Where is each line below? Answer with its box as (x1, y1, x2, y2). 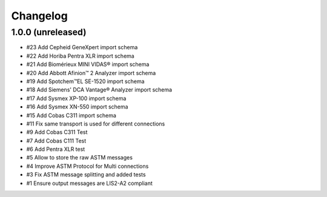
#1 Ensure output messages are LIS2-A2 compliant (26, 179, 153, 187)
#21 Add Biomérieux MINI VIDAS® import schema (26, 61, 150, 68)
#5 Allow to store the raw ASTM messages (26, 154, 133, 161)
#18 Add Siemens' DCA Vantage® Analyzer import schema (26, 86, 173, 93)
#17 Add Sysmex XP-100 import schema (26, 95, 127, 102)
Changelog (11, 9, 68, 22)
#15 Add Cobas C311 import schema (26, 112, 116, 119)
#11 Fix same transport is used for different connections (26, 120, 165, 127)
